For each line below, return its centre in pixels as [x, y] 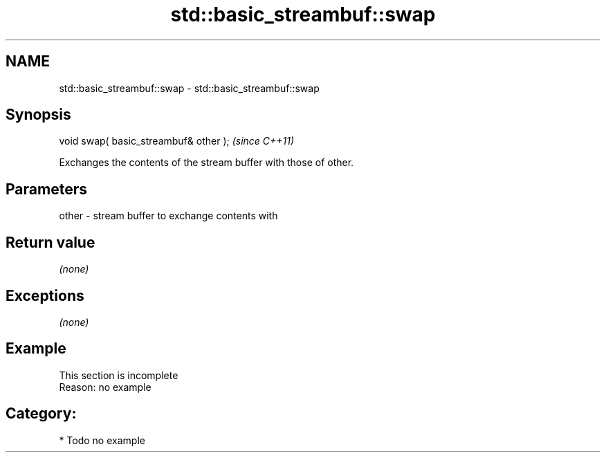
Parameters [46, 189]
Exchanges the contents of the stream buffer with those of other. [206, 163]
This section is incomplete [119, 375]
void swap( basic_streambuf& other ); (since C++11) [177, 141]
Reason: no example [105, 387]
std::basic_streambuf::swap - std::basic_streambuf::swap [189, 88]
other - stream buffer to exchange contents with [168, 216]
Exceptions [45, 295]
